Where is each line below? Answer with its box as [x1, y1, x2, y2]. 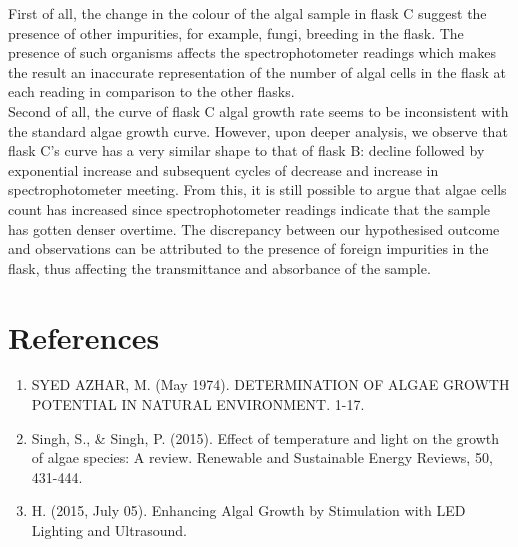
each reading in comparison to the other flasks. [8, 81, 295, 102]
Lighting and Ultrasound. [31, 520, 187, 540]
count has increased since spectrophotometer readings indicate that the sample [8, 198, 491, 219]
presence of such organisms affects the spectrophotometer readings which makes [8, 42, 497, 63]
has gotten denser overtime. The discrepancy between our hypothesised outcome [8, 218, 500, 239]
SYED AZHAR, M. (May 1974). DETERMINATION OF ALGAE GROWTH [31, 374, 510, 395]
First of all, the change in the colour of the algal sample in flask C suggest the [8, 3, 487, 23]
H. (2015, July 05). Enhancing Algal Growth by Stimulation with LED [31, 500, 466, 521]
